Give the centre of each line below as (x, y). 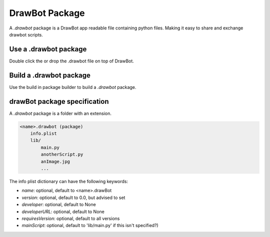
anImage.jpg (55, 161)
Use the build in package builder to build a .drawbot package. (73, 87)
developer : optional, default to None (59, 205)
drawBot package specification (59, 102)
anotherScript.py (62, 154)
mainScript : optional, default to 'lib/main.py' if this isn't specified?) (90, 226)
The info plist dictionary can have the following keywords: (69, 181)
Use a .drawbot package (48, 49)
